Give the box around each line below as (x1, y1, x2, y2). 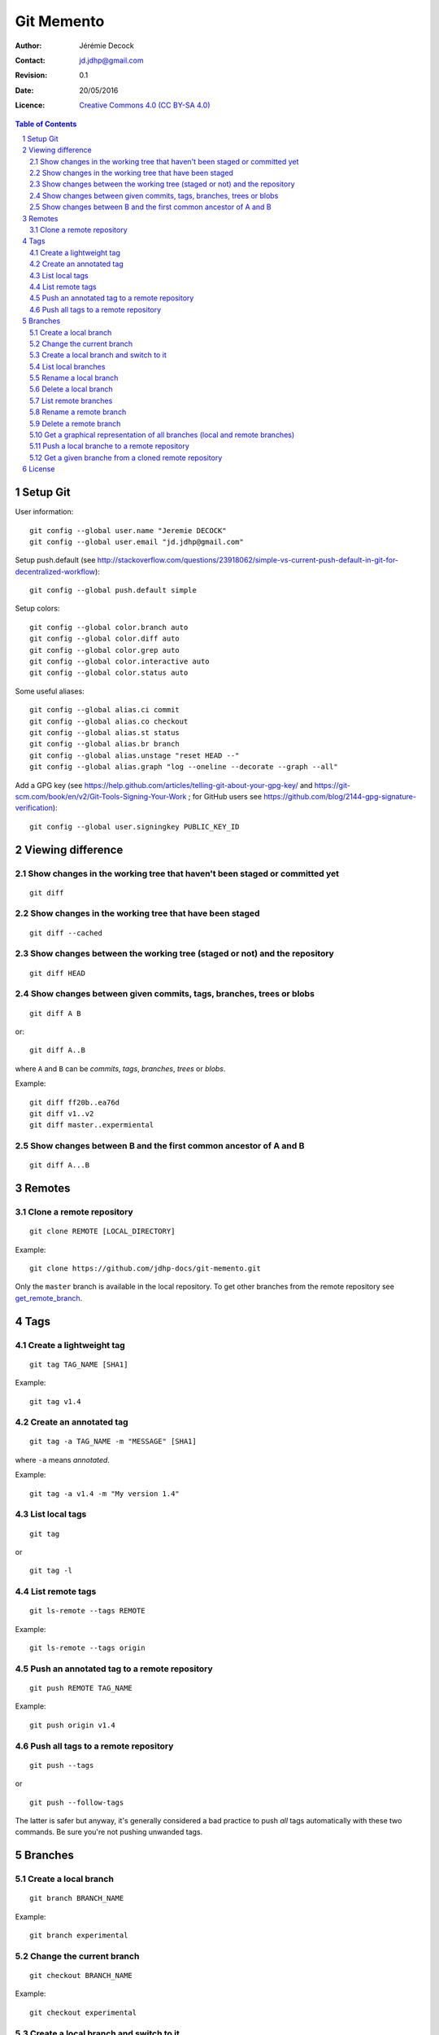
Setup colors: (15, 603, 60, 614)
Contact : (15, 55, 46, 65)
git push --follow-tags (29, 1797, 124, 1807)
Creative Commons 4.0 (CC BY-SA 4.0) (79, 100, 211, 110)
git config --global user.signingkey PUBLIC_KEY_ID (29, 822, 240, 831)
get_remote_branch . (15, 1293, 83, 1302)
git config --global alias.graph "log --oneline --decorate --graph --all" (29, 762, 338, 772)
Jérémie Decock (79, 41, 134, 50)
